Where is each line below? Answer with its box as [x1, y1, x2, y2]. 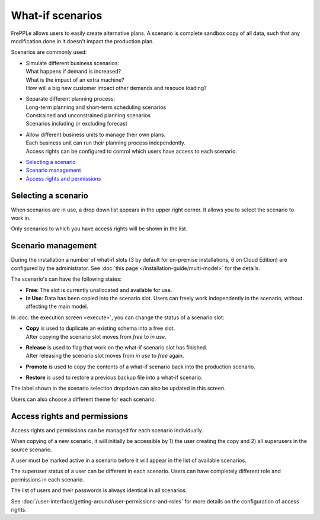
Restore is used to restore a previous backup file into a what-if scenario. [25, 374, 203, 381]
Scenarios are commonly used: [11, 49, 87, 56]
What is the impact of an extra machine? [25, 76, 124, 83]
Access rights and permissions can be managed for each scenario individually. [11, 426, 204, 434]
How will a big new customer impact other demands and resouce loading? [25, 84, 207, 91]
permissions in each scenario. [11, 476, 84, 483]
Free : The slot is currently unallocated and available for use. [25, 286, 172, 293]
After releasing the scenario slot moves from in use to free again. [25, 352, 184, 359]
